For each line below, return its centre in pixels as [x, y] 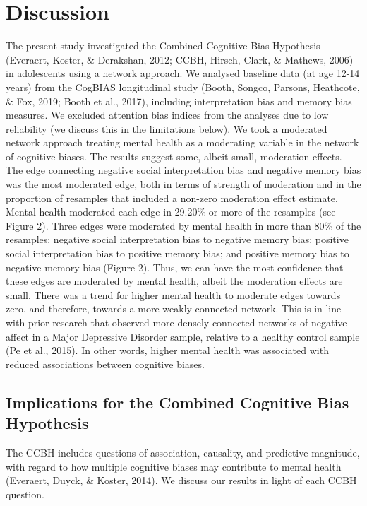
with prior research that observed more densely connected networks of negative [176, 322]
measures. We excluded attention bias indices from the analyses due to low [167, 115]
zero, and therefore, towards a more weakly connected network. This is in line [174, 308]
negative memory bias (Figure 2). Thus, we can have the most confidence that [175, 267]
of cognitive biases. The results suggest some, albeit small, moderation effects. [174, 156]
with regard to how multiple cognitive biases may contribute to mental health [174, 466]
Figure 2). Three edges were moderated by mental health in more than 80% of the [183, 225]
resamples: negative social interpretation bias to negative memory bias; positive [177, 239]
